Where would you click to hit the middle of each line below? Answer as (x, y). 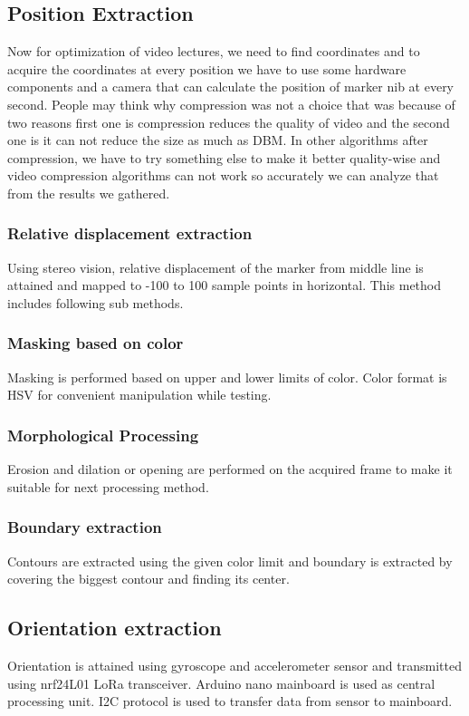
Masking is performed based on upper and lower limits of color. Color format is (227, 377)
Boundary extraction (85, 527)
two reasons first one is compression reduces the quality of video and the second (229, 122)
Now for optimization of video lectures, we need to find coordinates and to (214, 51)
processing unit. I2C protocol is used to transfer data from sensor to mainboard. (230, 701)
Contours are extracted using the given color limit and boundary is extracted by (230, 561)
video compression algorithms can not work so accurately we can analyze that (223, 175)
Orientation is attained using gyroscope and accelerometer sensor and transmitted (234, 665)
